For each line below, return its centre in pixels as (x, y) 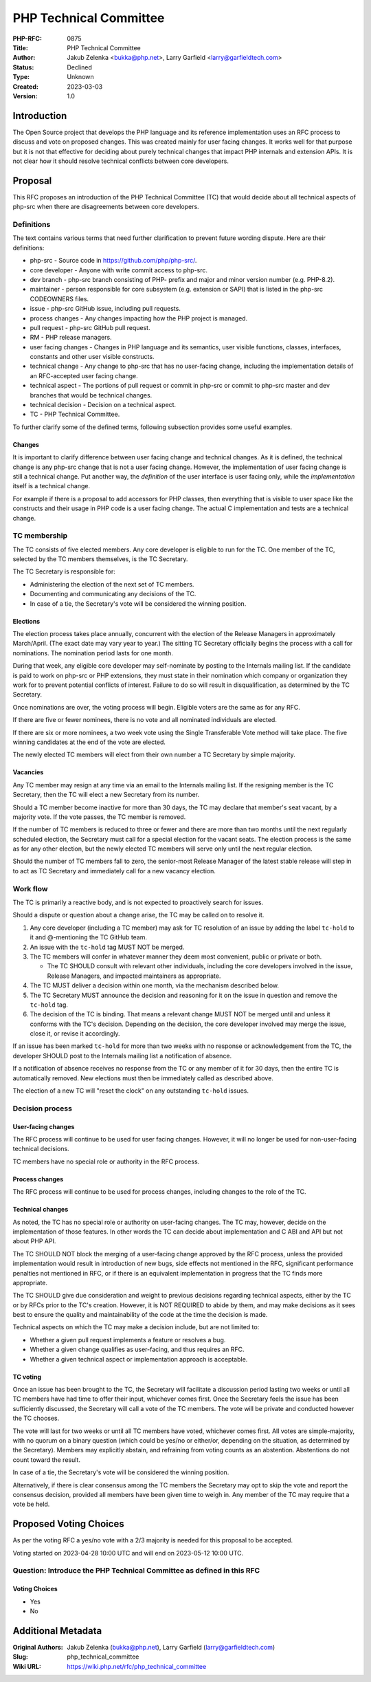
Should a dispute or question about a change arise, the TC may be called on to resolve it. (138, 915)
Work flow (30, 888)
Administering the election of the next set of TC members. (112, 584)
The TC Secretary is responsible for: (64, 571)
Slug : (21, 1657)
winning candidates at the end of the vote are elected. (89, 742)
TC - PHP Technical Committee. (75, 414)
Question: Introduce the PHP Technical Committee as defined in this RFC (136, 1571)
